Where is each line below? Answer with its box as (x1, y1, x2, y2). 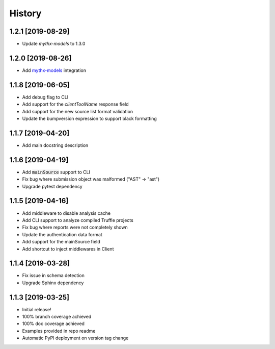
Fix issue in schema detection (22, 272, 85, 279)
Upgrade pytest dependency (22, 183, 82, 189)
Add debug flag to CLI (22, 94, 69, 100)
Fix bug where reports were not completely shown (22, 225, 128, 231)
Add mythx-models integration (22, 67, 87, 73)
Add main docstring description (22, 142, 89, 148)
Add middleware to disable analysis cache (22, 210, 111, 216)
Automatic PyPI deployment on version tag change (22, 335, 129, 341)
